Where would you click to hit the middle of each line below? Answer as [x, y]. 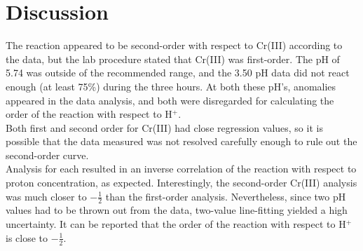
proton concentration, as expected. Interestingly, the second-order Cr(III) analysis [181, 183]
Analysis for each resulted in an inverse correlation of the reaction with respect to [181, 169]
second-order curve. [47, 155]
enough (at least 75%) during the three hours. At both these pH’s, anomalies [171, 86]
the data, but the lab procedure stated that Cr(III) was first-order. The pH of [173, 59]
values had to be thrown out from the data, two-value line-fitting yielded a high [177, 210]
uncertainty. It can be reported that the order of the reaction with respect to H [176, 224]
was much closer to [46, 196]
